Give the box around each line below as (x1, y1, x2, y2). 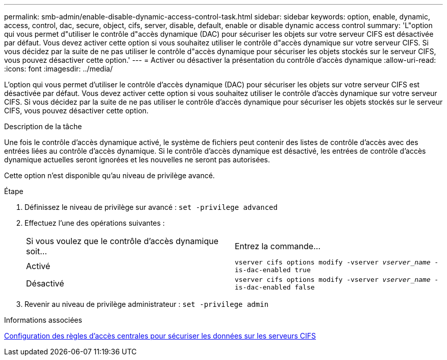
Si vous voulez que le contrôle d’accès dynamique (26, 236, 219, 246)
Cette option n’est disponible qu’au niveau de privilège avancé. (4, 171, 215, 180)
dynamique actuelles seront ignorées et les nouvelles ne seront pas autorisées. (4, 155, 270, 164)
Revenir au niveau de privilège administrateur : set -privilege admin (24, 300, 269, 308)
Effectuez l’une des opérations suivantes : (24, 219, 165, 227)
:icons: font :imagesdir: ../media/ (4, 64, 113, 73)
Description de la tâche (4, 122, 82, 131)
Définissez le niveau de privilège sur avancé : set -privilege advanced (24, 203, 278, 211)
